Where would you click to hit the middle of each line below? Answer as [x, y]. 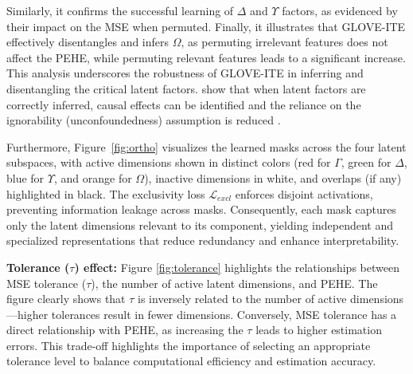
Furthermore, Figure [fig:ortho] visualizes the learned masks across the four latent [206, 146]
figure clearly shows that [66, 299]
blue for [25, 177]
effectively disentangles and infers [88, 42]
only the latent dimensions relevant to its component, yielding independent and [200, 224]
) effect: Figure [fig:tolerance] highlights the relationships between [237, 267]
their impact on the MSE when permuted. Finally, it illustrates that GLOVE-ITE [206, 26]
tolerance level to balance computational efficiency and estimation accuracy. [191, 361]
